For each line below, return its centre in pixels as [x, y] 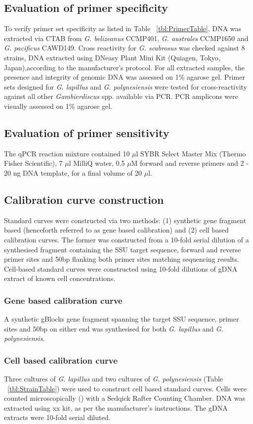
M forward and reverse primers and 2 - [190, 163]
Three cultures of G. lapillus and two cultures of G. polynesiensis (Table [114, 379]
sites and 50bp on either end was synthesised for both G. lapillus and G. [114, 328]
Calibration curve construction [84, 199]
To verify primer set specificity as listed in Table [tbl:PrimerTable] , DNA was [123, 28]
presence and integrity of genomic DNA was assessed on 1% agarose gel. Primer [125, 77]
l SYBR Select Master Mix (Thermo [191, 153]
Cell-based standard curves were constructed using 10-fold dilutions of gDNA [121, 268]
